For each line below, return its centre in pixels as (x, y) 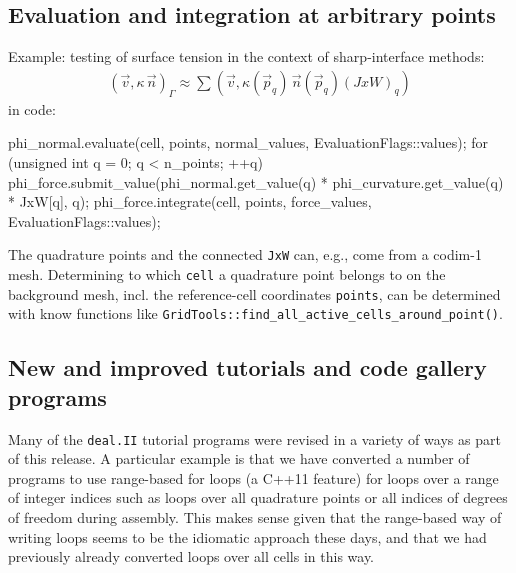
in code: (32, 108)
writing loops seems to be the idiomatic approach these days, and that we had (247, 536)
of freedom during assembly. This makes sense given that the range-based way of (255, 517)
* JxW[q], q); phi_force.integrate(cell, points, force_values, (190, 201)
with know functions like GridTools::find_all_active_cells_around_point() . (255, 313)
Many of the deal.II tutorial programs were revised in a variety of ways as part (254, 438)
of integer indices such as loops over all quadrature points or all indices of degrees (258, 497)
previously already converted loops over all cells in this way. (191, 556)
